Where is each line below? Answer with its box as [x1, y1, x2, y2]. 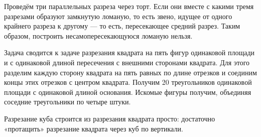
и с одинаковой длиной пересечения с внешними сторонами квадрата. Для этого [4, 57, 250, 67]
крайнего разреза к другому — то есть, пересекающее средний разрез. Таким [4, 21, 240, 31]
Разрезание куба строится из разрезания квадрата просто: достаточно [4, 113, 215, 123]
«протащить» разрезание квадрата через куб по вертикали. [4, 123, 183, 133]
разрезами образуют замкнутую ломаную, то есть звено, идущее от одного [4, 11, 232, 21]
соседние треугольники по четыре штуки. [4, 96, 131, 107]
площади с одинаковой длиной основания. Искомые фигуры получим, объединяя [4, 86, 251, 97]
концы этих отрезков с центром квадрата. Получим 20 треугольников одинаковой [4, 77, 252, 87]
